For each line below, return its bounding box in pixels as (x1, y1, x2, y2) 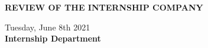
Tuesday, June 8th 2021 (5, 20, 90, 33)
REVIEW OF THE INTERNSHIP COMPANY (5, 1, 203, 13)
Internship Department (5, 32, 101, 44)
